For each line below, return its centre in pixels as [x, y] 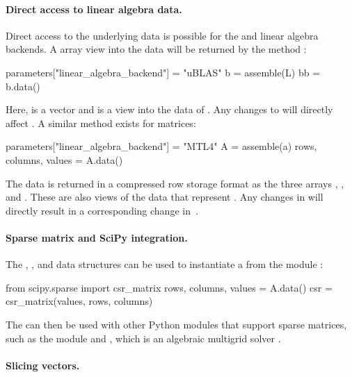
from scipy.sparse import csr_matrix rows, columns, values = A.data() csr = [169, 287]
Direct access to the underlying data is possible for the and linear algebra [162, 35]
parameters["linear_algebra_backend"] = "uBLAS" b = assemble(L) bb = [163, 72]
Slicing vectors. [43, 365]
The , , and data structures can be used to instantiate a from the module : [165, 264]
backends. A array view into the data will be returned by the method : [156, 49]
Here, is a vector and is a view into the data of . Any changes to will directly [169, 109]
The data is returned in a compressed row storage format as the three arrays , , [175, 183]
